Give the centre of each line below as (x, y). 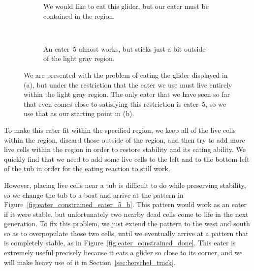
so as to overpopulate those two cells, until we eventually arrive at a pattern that (126, 233)
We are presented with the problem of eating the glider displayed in (126, 75)
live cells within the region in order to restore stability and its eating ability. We (125, 149)
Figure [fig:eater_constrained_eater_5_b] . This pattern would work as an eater (126, 204)
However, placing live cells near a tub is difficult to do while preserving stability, (125, 185)
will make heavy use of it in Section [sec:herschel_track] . (90, 262)
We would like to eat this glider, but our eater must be (126, 6)
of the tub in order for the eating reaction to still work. (87, 168)
